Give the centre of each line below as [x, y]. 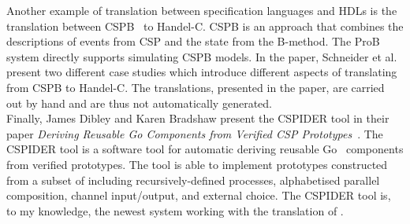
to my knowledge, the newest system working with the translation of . [175, 210]
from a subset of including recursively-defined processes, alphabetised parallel [193, 180]
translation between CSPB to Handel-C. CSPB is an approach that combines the [205, 26]
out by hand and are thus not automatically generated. [139, 103]
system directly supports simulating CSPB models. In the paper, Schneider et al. [202, 56]
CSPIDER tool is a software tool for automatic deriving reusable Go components [205, 149]
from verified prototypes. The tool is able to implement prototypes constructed [197, 164]
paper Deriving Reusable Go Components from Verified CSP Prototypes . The [195, 133]
